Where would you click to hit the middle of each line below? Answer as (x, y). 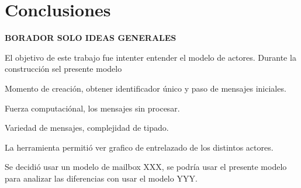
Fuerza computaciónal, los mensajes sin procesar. (92, 108)
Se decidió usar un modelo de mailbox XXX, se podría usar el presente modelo (146, 167)
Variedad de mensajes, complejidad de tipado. (87, 128)
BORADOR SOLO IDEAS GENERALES (91, 38)
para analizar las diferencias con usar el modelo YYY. (101, 178)
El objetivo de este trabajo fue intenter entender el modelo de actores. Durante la (150, 57)
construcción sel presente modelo (63, 69)
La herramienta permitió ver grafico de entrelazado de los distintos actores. (139, 147)
